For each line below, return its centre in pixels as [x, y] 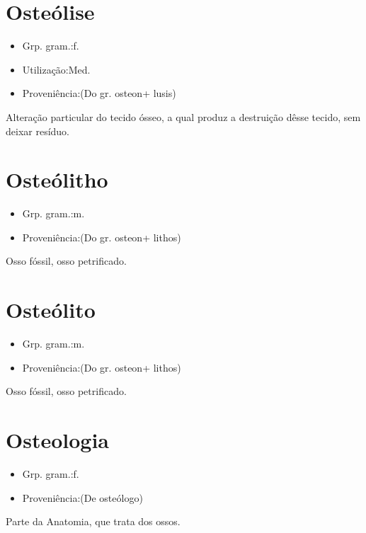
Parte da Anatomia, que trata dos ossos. [93, 521]
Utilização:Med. [56, 69]
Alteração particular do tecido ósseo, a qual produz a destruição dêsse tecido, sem [183, 116]
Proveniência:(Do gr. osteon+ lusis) [99, 93]
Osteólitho [57, 179]
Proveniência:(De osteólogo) [82, 497]
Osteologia [57, 440]
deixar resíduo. [38, 131]
